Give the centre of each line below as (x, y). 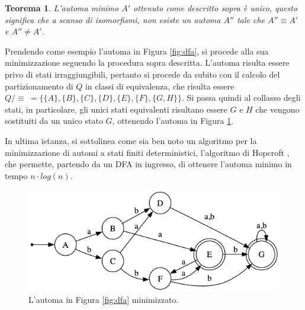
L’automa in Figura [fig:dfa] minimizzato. (104, 300)
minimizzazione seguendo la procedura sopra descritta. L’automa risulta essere (147, 63)
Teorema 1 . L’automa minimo (62, 8)
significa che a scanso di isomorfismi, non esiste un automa (113, 19)
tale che (251, 19)
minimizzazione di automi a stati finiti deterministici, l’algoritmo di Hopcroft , (147, 152)
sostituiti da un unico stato (54, 121)
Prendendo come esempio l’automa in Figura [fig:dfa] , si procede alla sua (137, 51)
